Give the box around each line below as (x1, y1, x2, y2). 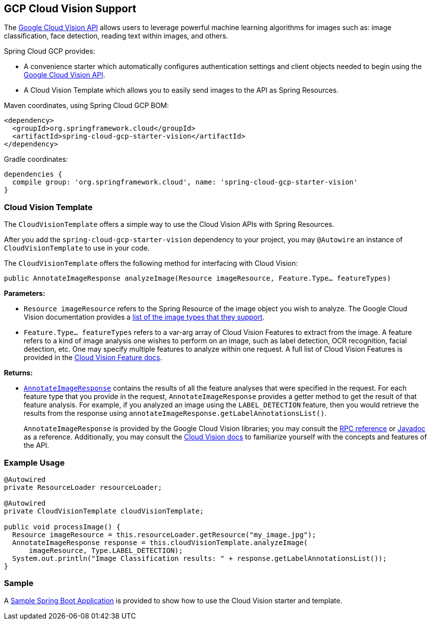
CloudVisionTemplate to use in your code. (4, 244, 150, 253)
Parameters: (4, 289, 45, 298)
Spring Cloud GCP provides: (4, 47, 95, 56)
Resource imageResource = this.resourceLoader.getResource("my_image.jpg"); (12, 530, 316, 539)
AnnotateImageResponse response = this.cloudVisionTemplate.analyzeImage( (12, 538, 308, 547)
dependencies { (4, 170, 63, 179)
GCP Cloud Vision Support (4, 2, 136, 15)
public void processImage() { (4, 522, 121, 531)
